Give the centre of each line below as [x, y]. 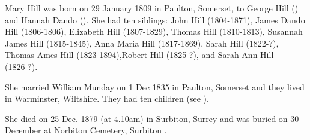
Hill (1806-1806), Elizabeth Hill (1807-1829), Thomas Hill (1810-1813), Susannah [154, 31]
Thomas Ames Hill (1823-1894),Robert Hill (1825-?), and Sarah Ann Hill [139, 55]
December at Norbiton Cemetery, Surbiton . [86, 130]
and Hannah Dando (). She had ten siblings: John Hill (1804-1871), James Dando [155, 19]
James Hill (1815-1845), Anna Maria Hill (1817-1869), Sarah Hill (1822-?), [142, 43]
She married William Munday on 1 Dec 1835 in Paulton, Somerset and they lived [155, 86]
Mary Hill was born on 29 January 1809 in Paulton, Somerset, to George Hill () [152, 8]
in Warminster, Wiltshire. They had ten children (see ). [107, 98]
